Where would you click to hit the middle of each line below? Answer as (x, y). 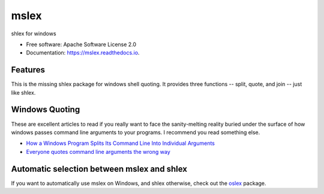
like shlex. (23, 92)
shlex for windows (34, 34)
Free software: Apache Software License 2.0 (81, 44)
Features (28, 70)
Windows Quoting (46, 110)
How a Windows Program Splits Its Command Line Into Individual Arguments (121, 143)
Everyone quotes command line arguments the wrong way (98, 151)
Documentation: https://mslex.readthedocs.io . (83, 53)
